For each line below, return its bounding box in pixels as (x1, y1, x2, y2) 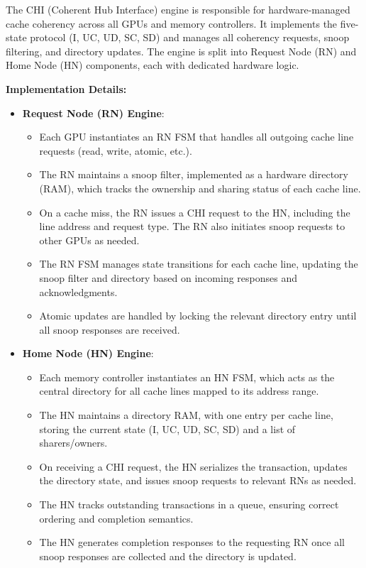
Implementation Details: (6, 81, 127, 96)
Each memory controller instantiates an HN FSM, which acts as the (39, 369, 335, 384)
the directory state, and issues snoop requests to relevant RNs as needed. (39, 473, 357, 488)
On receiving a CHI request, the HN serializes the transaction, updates (39, 459, 348, 474)
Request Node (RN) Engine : (22, 105, 165, 120)
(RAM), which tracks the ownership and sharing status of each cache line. (39, 180, 361, 195)
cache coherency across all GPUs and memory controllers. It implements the (6, 16, 338, 31)
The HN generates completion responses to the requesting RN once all (39, 535, 345, 550)
